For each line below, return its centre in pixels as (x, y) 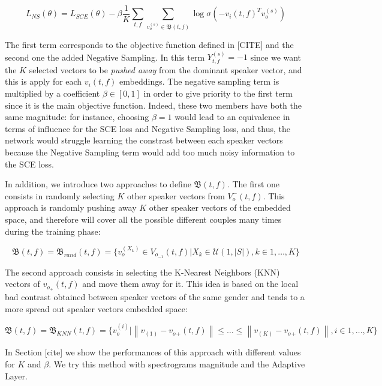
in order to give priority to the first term (218, 93)
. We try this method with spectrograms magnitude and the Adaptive (177, 364)
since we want (276, 57)
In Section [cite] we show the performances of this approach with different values (153, 352)
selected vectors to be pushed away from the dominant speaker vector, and (166, 69)
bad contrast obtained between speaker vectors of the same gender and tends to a (155, 297)
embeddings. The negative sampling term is (199, 81)
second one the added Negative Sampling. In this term (105, 57)
